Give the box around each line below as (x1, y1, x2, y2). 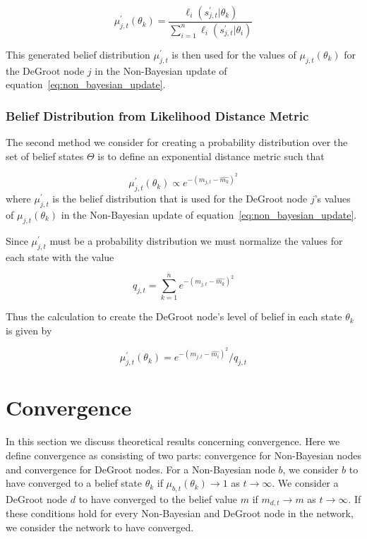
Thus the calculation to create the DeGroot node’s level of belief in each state (6, 309, 342, 324)
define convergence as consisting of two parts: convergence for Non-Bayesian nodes (6, 448, 361, 462)
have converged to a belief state (6, 476, 142, 490)
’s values (314, 191, 351, 206)
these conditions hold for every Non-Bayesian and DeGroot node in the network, (6, 506, 354, 521)
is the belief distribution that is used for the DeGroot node (52, 191, 308, 206)
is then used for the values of (172, 47, 296, 61)
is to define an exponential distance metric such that (97, 148, 325, 163)
